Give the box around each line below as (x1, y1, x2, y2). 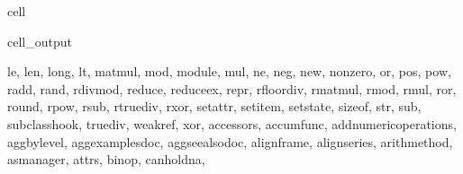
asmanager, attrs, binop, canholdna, (7, 150, 205, 169)
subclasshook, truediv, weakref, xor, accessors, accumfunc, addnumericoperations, (7, 114, 457, 133)
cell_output (7, 31, 72, 50)
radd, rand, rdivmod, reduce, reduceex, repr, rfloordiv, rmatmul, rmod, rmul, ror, (7, 79, 457, 98)
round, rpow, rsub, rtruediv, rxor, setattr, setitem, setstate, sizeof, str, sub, (7, 97, 422, 116)
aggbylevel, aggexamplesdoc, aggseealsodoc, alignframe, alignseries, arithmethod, (7, 132, 453, 151)
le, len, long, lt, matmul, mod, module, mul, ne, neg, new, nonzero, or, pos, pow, (7, 62, 451, 81)
